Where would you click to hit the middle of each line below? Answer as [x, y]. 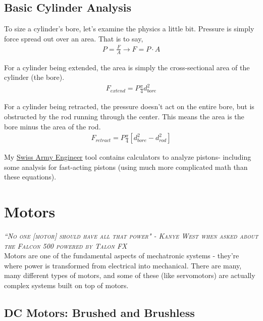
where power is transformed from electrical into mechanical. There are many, [123, 265]
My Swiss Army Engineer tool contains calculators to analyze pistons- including [128, 157]
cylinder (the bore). [34, 77]
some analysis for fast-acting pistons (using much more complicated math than [126, 167]
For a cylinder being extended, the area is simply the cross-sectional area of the [127, 67]
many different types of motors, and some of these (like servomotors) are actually [130, 275]
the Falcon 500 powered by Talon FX [66, 245]
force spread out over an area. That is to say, [74, 38]
